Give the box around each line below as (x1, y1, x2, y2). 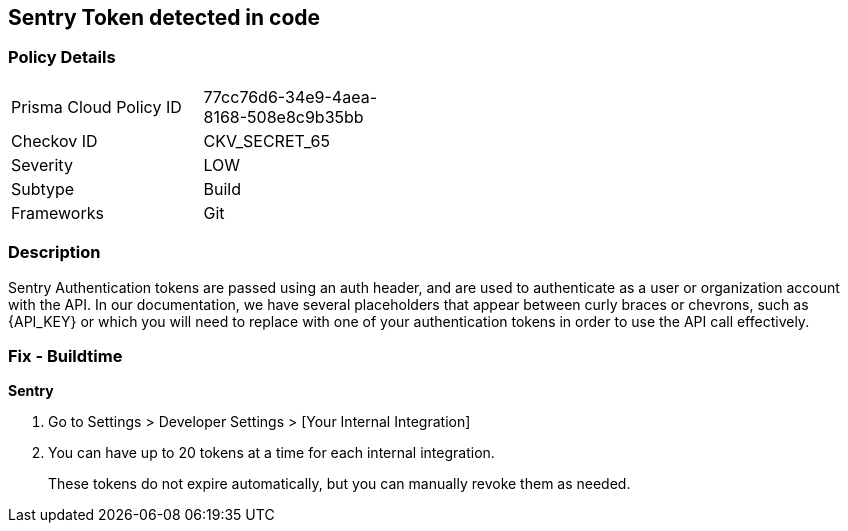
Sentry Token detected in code (8, 5, 321, 30)
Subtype (11, 178, 75, 199)
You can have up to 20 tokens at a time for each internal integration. (48, 444, 495, 462)
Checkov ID (11, 130, 98, 151)
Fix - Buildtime (8, 345, 123, 366)
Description (8, 242, 101, 263)
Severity (11, 154, 73, 175)
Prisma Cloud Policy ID (11, 96, 182, 117)
